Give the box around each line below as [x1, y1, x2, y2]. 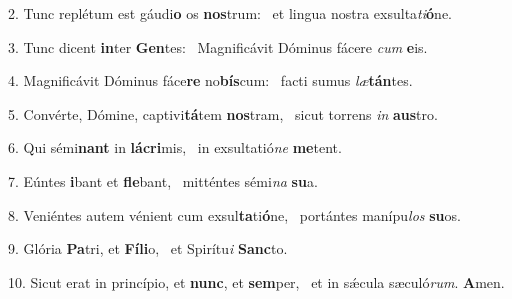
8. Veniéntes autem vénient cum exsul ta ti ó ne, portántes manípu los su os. [8, 204, 461, 225]
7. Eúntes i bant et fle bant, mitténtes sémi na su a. [8, 170, 318, 191]
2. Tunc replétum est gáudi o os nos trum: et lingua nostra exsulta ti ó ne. [8, 3, 453, 23]
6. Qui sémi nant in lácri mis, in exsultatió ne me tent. [8, 137, 342, 158]
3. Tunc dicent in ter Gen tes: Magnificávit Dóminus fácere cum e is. [8, 36, 428, 57]
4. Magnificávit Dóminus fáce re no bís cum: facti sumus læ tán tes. [8, 70, 413, 91]
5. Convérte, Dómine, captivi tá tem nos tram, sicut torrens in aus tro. [8, 103, 438, 124]
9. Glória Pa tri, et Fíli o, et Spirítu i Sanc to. [8, 238, 288, 259]
